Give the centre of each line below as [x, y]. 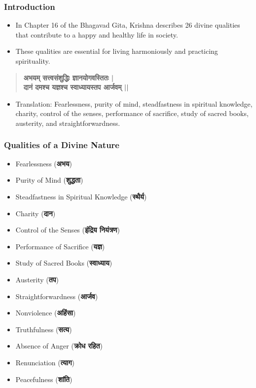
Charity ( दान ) [36, 213]
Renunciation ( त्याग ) [45, 362]
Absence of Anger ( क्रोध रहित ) [59, 346]
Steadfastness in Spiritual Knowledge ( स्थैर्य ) [81, 196]
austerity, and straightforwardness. [68, 123]
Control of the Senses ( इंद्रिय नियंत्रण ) [68, 230]
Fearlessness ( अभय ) [44, 163]
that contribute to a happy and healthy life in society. [97, 34]
